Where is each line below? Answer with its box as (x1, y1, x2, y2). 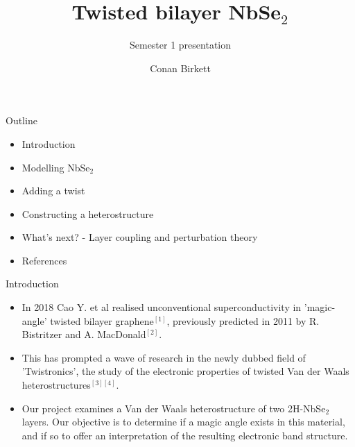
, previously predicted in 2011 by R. (166, 313, 320, 328)
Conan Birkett (150, 60, 211, 75)
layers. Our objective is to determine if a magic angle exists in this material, (21, 414, 345, 429)
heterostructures (21, 378, 91, 392)
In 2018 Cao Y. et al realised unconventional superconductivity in (21, 300, 302, 314)
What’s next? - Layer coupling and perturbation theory (21, 230, 258, 244)
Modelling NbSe (21, 160, 90, 174)
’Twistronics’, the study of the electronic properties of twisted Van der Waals (21, 364, 349, 378)
